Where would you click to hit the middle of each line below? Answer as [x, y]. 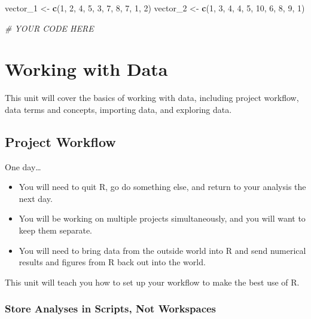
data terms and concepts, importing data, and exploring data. [118, 109]
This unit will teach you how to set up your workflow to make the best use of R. [152, 282]
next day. [36, 198]
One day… [23, 166]
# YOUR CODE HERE [49, 28]
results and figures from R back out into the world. [112, 262]
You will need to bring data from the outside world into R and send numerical [162, 250]
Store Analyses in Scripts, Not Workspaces [111, 309]
